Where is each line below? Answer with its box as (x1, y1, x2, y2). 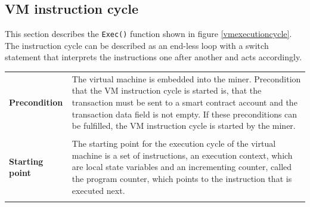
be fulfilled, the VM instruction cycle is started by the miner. (72, 119, 296, 132)
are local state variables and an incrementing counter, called (72, 160, 292, 173)
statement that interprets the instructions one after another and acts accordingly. (5, 51, 302, 63)
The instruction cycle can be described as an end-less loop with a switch (5, 39, 269, 51)
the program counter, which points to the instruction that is (72, 172, 292, 185)
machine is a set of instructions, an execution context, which (72, 149, 293, 161)
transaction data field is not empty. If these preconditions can (72, 107, 297, 120)
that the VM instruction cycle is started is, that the (72, 84, 262, 97)
